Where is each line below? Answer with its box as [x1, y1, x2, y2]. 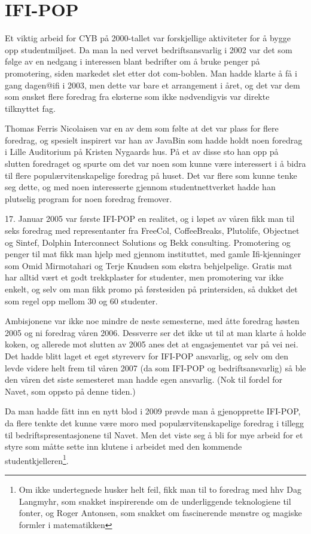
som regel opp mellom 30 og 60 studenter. [5, 294, 158, 307]
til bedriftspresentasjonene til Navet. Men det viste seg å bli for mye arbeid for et [5, 428, 303, 441]
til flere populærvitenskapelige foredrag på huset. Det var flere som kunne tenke [5, 169, 297, 181]
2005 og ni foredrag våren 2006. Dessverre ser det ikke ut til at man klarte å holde [5, 326, 306, 338]
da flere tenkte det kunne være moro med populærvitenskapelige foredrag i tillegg [5, 416, 304, 429]
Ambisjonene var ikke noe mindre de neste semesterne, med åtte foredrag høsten [5, 315, 300, 327]
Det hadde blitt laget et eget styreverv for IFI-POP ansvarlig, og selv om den [5, 349, 289, 362]
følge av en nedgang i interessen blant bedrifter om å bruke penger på [5, 55, 260, 68]
